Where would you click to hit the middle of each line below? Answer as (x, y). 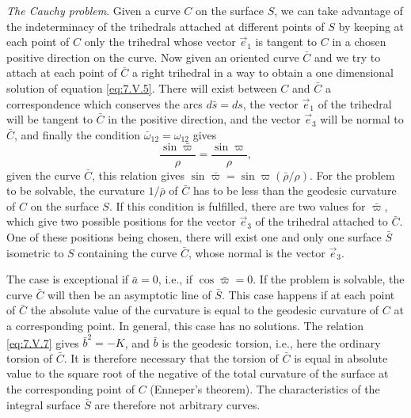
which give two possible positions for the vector (121, 221)
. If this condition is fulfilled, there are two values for (237, 205)
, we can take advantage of (339, 10)
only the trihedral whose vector (160, 42)
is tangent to (286, 42)
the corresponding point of (70, 389)
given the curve (44, 175)
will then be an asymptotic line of (129, 294)
